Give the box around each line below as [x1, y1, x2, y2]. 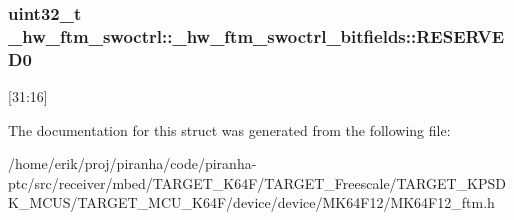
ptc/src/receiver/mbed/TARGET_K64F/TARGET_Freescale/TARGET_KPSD [8, 172, 506, 193]
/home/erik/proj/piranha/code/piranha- [8, 153, 257, 174]
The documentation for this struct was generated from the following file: [8, 119, 451, 140]
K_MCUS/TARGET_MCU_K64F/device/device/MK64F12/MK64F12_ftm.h [8, 192, 495, 213]
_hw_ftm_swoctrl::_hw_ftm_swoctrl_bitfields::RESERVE [8, 23, 505, 48]
